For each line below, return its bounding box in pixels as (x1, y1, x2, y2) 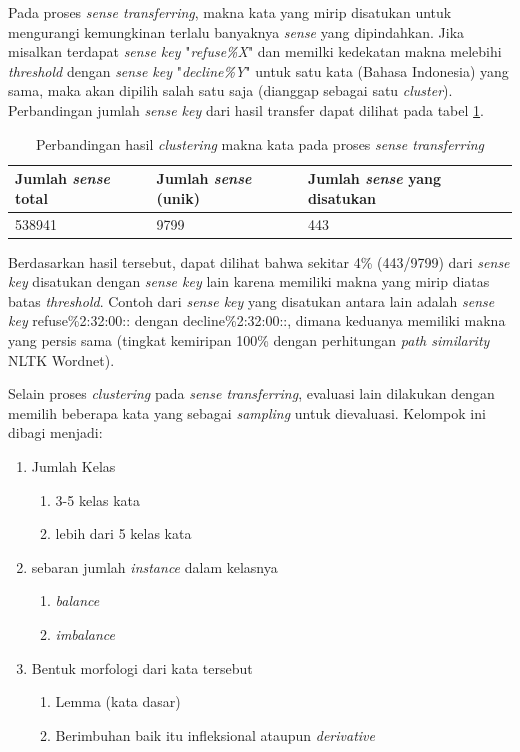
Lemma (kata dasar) (55, 691, 181, 712)
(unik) (156, 187, 200, 208)
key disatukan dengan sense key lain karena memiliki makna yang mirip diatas (8, 271, 490, 292)
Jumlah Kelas (31, 456, 116, 477)
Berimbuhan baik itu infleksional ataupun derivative (55, 724, 375, 745)
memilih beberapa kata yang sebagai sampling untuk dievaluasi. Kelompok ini (8, 402, 486, 423)
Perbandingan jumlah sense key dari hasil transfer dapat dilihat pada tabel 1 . (8, 99, 484, 120)
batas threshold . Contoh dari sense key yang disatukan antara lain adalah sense (8, 290, 495, 311)
